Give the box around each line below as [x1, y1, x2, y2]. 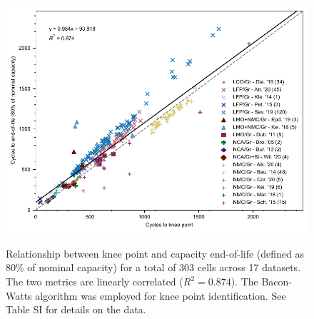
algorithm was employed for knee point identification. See [35, 288, 286, 303]
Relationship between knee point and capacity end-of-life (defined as [6, 245, 305, 260]
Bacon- [261, 274, 292, 289]
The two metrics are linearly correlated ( [6, 274, 183, 289]
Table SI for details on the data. [6, 302, 146, 317]
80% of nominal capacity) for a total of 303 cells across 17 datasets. [6, 260, 301, 275]
